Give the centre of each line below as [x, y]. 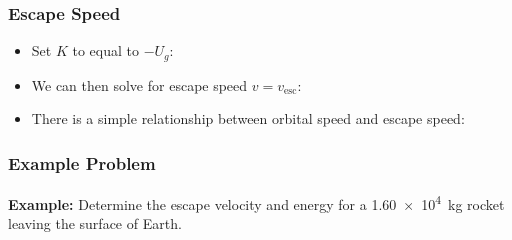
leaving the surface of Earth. [95, 223]
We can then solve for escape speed [139, 84]
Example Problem [82, 162]
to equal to [105, 50]
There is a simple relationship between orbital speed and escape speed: [248, 118]
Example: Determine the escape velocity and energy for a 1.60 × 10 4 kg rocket [256, 202]
